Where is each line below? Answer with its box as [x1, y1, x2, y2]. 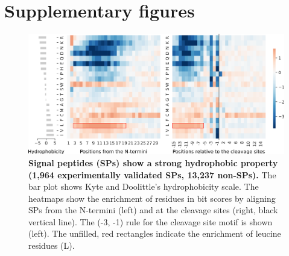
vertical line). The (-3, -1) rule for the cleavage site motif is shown [28, 215, 273, 228]
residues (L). [28, 239, 75, 252]
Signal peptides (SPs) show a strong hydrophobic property [28, 156, 278, 169]
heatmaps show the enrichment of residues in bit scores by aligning [28, 192, 276, 204]
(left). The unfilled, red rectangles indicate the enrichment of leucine [28, 227, 281, 240]
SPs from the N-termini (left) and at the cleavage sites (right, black [28, 204, 278, 216]
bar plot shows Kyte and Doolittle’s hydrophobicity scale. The [28, 180, 259, 193]
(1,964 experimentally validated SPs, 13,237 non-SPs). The [28, 168, 276, 181]
